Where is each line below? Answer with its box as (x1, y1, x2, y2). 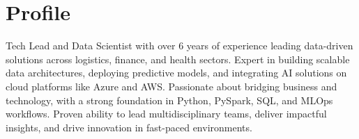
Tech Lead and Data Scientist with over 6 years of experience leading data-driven (6, 38, 353, 53)
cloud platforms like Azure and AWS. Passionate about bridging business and (6, 79, 337, 93)
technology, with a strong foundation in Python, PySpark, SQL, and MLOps (6, 92, 333, 107)
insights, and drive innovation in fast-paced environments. (6, 120, 252, 134)
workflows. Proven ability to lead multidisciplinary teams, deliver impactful (6, 106, 327, 121)
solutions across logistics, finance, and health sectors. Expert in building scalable (6, 51, 350, 66)
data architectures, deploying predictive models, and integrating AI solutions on (6, 65, 347, 80)
